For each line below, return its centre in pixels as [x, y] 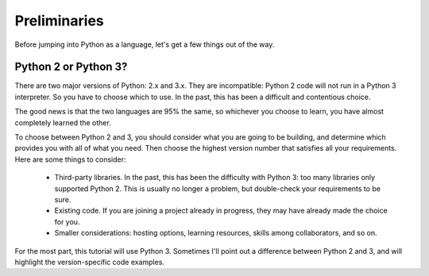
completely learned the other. [63, 122]
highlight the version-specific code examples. [89, 262]
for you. [67, 221]
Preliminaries [60, 21]
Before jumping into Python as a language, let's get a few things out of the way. [145, 44]
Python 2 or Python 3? [71, 67]
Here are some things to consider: [70, 159]
